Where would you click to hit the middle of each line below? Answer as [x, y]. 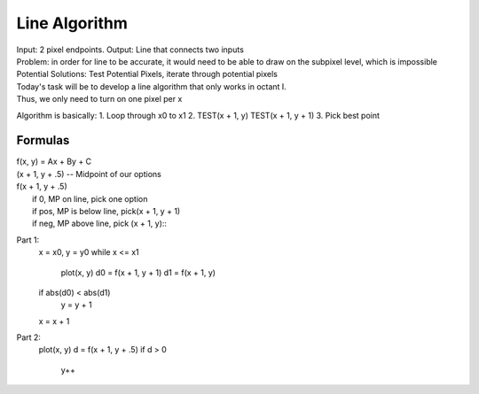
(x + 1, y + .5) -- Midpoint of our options [89, 174]
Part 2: [29, 337]
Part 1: [28, 240]
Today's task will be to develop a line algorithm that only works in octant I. [152, 86]
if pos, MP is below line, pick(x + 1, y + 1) [106, 211]
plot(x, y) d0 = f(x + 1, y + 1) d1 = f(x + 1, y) [138, 272]
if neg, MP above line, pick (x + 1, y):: [100, 224]
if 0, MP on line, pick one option [90, 198]
